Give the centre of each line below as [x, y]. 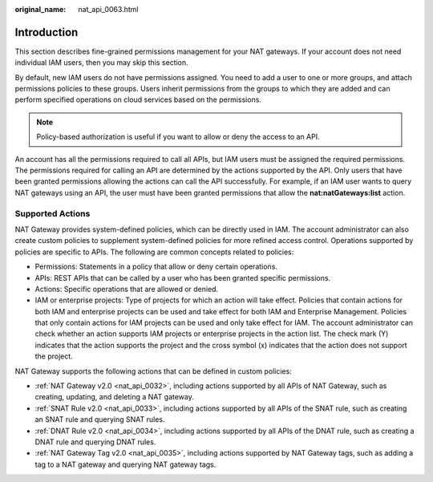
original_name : [40, 9]
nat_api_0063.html [108, 9]
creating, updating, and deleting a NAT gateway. [114, 397]
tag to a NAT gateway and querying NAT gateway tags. [125, 464]
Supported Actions [53, 213]
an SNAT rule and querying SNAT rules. [100, 419]
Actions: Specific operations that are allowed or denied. [127, 289]
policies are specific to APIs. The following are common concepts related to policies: [154, 252]
